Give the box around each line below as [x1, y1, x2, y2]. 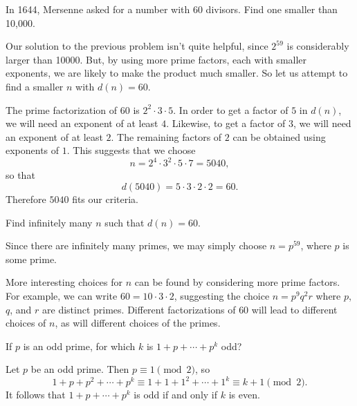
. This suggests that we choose [66, 143, 196, 157]
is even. [228, 387, 260, 402]
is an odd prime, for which [23, 338, 136, 353]
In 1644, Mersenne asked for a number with [6, 2, 190, 16]
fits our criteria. [72, 192, 139, 206]
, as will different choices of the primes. [55, 316, 221, 330]
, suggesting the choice [174, 289, 270, 302]
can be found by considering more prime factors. [134, 275, 340, 289]
